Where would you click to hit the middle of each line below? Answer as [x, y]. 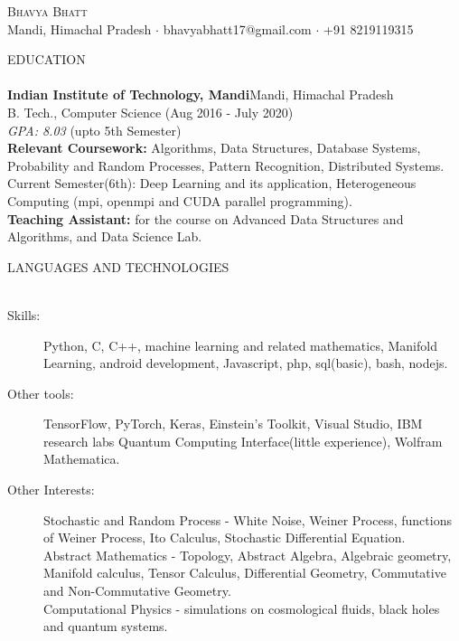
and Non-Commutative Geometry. [137, 591]
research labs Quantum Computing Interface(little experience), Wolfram [243, 441]
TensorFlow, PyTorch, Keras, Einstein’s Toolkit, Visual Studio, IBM [233, 424]
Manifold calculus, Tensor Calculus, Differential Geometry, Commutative [245, 573]
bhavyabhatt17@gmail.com [237, 28]
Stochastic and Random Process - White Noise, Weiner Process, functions [248, 519]
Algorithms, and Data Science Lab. [105, 236]
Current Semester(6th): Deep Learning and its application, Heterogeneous [212, 183]
